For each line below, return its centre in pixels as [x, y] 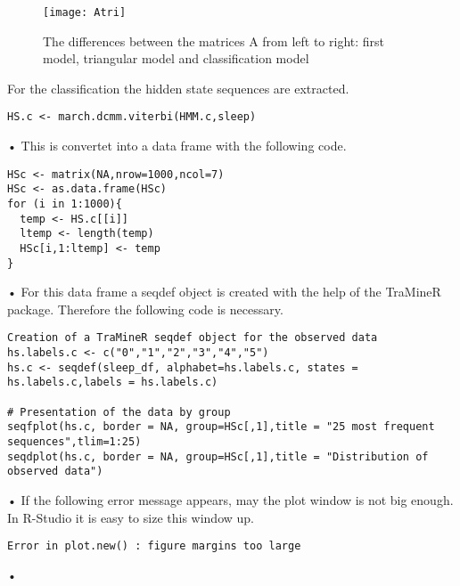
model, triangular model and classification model [176, 58]
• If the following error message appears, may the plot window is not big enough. [230, 500]
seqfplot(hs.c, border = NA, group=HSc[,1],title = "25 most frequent [221, 427]
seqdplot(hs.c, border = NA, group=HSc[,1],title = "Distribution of [218, 456]
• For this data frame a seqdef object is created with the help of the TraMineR [224, 292]
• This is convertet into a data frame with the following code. [177, 146]
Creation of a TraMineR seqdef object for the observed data [193, 338]
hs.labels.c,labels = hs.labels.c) [113, 383]
